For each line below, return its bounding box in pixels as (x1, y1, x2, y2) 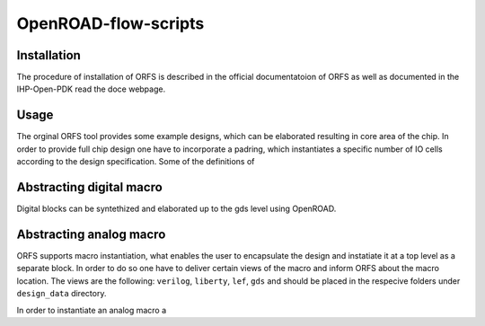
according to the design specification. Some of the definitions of (16, 156, 255, 167)
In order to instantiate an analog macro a (16, 304, 167, 315)
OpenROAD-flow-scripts (16, 13, 205, 33)
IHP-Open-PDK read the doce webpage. (16, 84, 166, 94)
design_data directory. (16, 288, 107, 299)
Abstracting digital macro (16, 180, 163, 195)
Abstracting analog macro (16, 226, 166, 242)
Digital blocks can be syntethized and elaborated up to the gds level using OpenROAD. (16, 203, 337, 215)
